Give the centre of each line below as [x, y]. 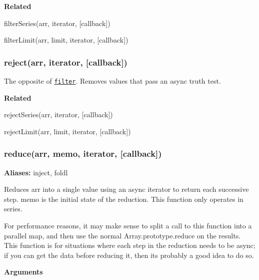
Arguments [23, 272]
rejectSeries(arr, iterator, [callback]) [58, 114]
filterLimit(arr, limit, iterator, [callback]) [66, 40]
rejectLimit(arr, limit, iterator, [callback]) [67, 131]
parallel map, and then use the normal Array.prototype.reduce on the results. [122, 235]
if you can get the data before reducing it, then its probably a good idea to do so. [129, 255]
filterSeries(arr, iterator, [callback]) [57, 23]
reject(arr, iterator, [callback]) [66, 62]
